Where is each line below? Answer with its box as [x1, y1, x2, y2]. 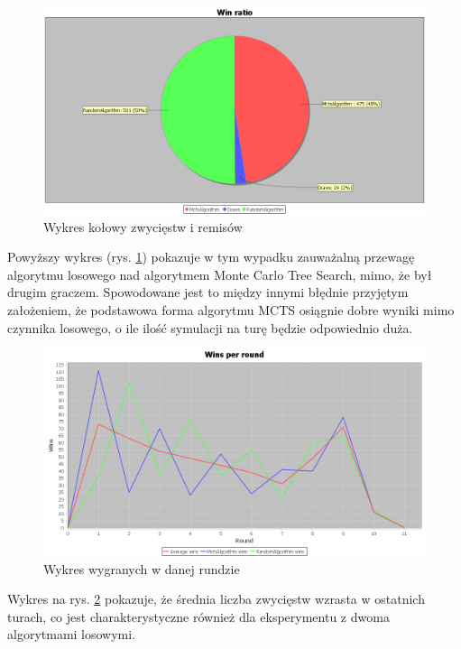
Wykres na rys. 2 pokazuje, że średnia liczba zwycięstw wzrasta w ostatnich [7, 589, 425, 608]
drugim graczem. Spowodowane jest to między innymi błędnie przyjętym [7, 283, 409, 301]
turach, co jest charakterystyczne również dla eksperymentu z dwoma [7, 607, 390, 626]
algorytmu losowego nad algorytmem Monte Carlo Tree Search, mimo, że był [7, 264, 432, 283]
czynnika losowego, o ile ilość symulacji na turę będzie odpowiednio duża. [7, 318, 413, 337]
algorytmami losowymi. [7, 625, 136, 644]
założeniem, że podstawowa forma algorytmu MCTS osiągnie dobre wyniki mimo [7, 300, 455, 319]
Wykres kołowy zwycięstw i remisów [43, 217, 243, 236]
